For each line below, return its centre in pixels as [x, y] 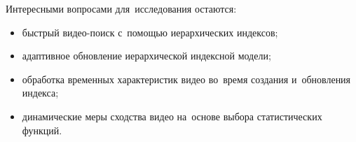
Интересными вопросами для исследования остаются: [121, 8]
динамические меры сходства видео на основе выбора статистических [172, 116]
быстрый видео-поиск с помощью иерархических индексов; [150, 32]
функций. [42, 130]
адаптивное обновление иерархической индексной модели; [146, 56]
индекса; [40, 93]
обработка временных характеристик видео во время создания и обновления [186, 79]
